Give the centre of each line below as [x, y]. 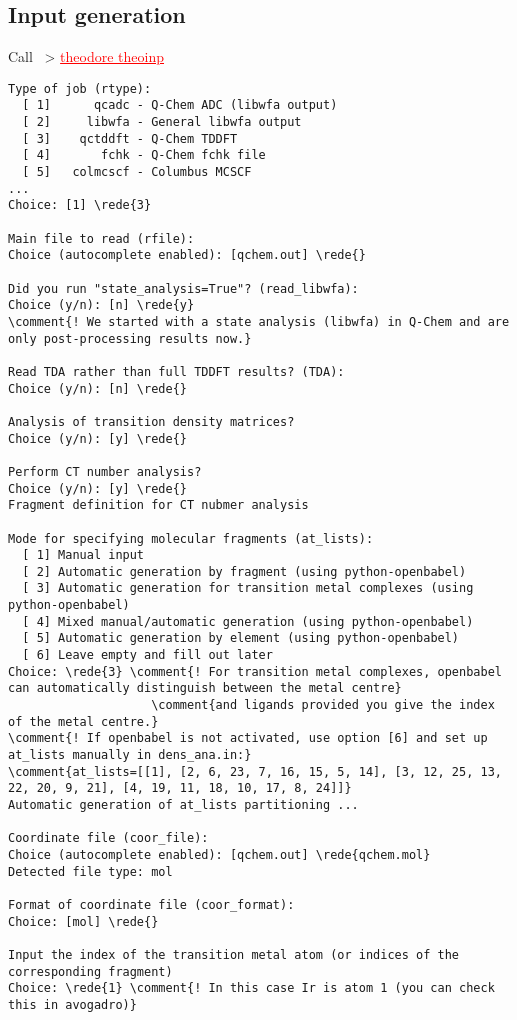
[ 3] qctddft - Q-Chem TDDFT [130, 138]
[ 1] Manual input [83, 555]
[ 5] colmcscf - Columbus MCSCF [137, 172]
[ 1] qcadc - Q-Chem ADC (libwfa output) [180, 105]
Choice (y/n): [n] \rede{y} [101, 305]
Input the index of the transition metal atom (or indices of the [234, 954]
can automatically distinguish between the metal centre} [205, 688]
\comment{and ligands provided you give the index [323, 705]
